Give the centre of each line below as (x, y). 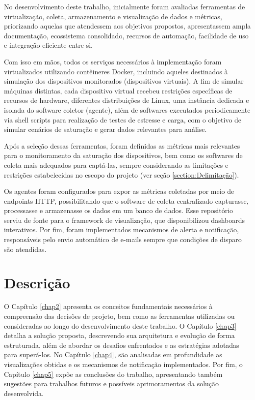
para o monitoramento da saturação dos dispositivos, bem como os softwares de (123, 155)
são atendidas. (25, 249)
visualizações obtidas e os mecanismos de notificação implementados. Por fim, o (123, 364)
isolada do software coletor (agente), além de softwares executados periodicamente (127, 109)
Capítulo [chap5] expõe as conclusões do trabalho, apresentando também (113, 374)
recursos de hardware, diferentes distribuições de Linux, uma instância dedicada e (127, 100)
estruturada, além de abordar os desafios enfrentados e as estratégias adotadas (122, 345)
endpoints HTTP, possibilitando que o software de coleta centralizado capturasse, (126, 200)
